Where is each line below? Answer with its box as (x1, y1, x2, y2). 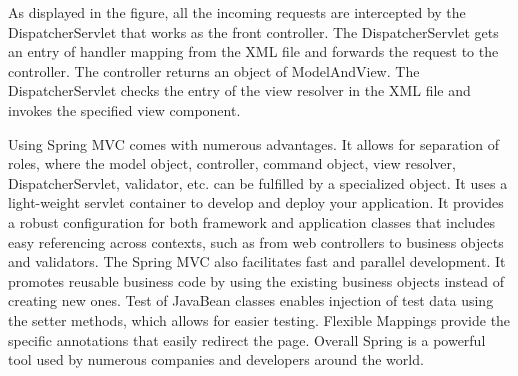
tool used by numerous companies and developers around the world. (8, 349, 424, 370)
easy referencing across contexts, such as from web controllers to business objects (8, 231, 504, 252)
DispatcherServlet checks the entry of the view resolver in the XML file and (8, 80, 471, 101)
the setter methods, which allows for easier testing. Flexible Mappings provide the (8, 309, 511, 330)
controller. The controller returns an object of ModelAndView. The (8, 60, 420, 81)
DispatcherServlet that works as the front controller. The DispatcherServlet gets (8, 21, 499, 42)
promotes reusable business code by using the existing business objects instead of (8, 270, 505, 291)
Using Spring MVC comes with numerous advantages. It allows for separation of (8, 133, 499, 154)
